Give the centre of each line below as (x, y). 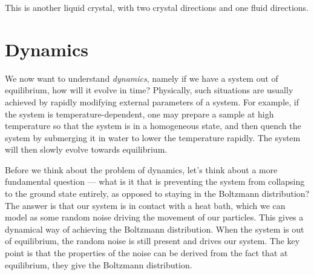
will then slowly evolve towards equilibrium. (86, 149)
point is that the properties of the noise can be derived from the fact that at (146, 253)
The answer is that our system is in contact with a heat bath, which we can (145, 205)
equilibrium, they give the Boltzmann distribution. (99, 264)
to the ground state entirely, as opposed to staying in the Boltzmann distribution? (157, 194)
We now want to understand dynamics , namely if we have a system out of (142, 78)
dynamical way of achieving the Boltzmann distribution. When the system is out (155, 229)
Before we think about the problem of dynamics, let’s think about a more (141, 169)
